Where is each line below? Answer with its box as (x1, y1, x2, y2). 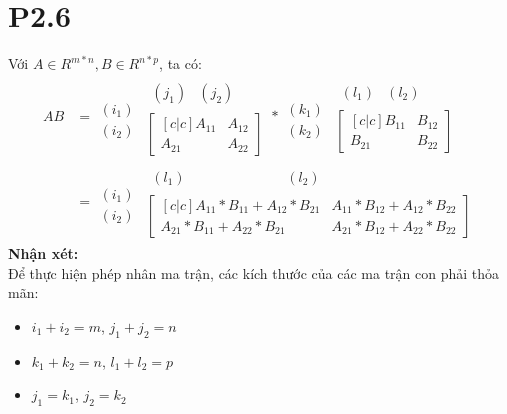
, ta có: (159, 53, 202, 74)
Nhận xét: (8, 242, 79, 263)
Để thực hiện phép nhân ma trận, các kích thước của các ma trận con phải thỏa (8, 262, 500, 283)
